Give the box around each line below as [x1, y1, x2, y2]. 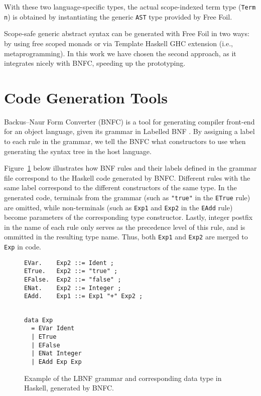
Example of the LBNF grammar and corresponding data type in [24, 372, 222, 383]
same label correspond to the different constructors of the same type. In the [4, 182, 237, 193]
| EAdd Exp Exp [31, 358, 82, 365]
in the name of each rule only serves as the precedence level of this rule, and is [4, 221, 245, 232]
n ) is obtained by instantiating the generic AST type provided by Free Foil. [4, 11, 232, 22]
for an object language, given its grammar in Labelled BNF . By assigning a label [4, 126, 255, 137]
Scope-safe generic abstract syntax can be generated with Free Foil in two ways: [4, 28, 249, 39]
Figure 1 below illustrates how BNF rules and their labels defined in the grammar [4, 163, 257, 173]
